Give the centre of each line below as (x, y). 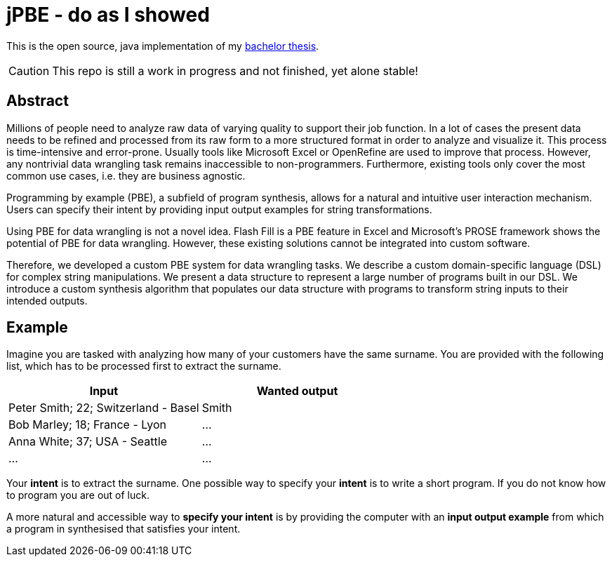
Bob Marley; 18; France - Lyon (87, 425)
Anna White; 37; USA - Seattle (88, 442)
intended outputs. (47, 300)
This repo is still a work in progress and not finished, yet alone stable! (235, 71)
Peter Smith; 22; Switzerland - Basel (104, 408)
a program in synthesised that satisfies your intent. (124, 529)
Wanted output (297, 391)
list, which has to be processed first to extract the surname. (144, 366)
